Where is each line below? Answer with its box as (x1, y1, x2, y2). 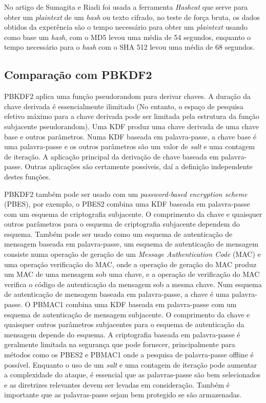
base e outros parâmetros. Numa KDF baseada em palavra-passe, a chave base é (4, 131, 257, 142)
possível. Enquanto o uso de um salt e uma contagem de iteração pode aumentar (4, 359, 257, 370)
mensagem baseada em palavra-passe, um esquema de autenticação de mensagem (4, 238, 258, 249)
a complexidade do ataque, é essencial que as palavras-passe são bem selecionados (4, 369, 260, 380)
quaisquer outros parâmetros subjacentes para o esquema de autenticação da (4, 319, 244, 330)
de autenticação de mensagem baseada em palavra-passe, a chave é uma (4, 289, 230, 299)
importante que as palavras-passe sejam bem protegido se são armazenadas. (4, 389, 242, 400)
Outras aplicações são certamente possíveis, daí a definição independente (25, 161, 253, 172)
